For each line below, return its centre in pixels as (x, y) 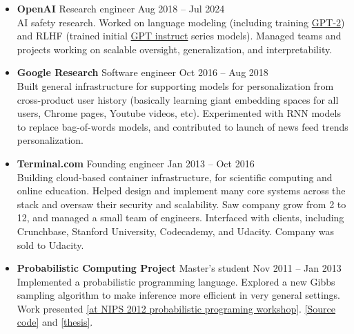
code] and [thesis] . (55, 322)
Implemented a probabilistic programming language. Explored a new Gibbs (176, 281)
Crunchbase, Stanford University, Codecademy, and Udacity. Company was (176, 231)
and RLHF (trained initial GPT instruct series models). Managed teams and (179, 36)
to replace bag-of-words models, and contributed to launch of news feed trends (183, 126)
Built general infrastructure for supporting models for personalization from (175, 85)
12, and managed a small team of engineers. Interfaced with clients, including (180, 217)
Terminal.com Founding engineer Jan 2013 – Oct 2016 (136, 163)
